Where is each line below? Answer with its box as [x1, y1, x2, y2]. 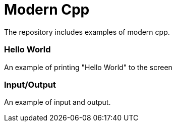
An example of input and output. [4, 98, 111, 107]
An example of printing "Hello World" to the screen [4, 62, 172, 72]
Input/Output [4, 79, 56, 90]
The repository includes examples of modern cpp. [4, 27, 170, 36]
